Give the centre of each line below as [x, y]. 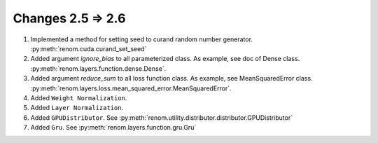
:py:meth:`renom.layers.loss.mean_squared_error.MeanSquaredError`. [131, 88]
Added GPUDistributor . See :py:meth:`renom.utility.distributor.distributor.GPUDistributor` [162, 117]
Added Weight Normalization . [79, 97]
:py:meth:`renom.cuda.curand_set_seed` [89, 48]
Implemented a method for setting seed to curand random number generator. [142, 39]
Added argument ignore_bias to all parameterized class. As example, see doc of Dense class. [165, 59]
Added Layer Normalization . [77, 108]
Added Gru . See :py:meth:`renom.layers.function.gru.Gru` [113, 128]
